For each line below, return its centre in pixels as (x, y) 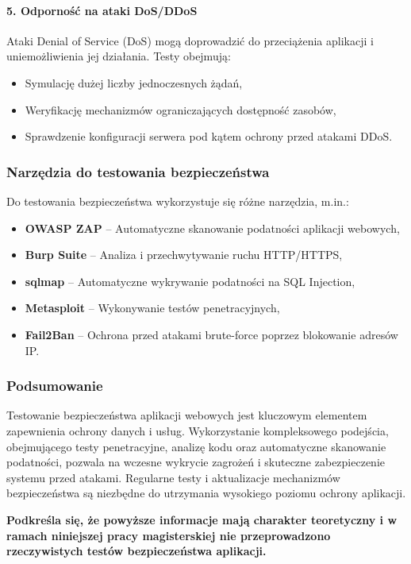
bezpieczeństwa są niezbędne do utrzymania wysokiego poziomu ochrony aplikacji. (206, 493)
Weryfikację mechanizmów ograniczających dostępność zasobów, (181, 109)
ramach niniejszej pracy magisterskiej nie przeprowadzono (169, 535)
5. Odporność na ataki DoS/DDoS (102, 10)
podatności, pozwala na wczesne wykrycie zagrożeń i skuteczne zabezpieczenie (196, 462)
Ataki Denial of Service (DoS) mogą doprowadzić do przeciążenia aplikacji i (190, 40)
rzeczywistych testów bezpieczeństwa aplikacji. (136, 551)
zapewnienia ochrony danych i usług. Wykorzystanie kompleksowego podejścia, (198, 430)
